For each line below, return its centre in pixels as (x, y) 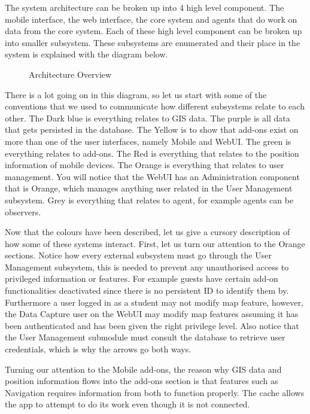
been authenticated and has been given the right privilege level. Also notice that (152, 325)
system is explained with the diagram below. (86, 54)
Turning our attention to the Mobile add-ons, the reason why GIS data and (143, 369)
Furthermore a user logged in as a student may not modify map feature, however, (154, 302)
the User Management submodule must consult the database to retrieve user (145, 337)
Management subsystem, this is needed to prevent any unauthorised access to (147, 267)
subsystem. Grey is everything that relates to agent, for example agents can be (149, 200)
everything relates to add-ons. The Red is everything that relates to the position (152, 153)
